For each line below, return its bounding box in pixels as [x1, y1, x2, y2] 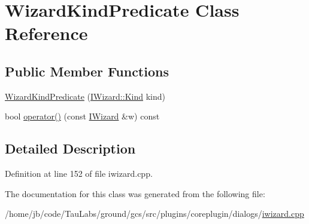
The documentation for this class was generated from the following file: [5, 187, 265, 200]
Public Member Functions [5, 62, 169, 80]
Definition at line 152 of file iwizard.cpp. [5, 167, 153, 180]
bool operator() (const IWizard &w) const [5, 110, 160, 122]
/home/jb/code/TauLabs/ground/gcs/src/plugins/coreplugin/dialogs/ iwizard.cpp [5, 207, 304, 220]
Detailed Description [5, 139, 136, 158]
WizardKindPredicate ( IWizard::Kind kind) [5, 90, 165, 102]
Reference [5, 21, 88, 45]
